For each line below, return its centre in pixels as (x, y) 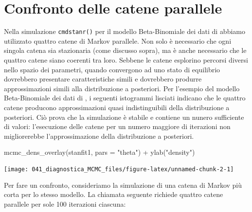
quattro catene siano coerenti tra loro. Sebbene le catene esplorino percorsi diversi (126, 59)
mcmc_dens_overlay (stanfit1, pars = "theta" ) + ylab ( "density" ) (99, 152)
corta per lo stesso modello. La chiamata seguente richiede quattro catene (114, 194)
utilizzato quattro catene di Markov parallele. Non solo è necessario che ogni (118, 41)
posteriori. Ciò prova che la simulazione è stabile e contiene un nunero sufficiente (124, 117)
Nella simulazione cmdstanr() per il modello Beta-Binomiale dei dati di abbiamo (125, 31)
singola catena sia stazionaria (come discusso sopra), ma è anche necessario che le (125, 50)
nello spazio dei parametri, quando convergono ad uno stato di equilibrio (112, 69)
